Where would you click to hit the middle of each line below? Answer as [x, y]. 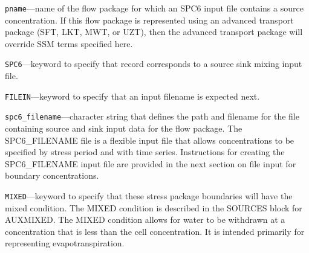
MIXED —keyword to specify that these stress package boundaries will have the [149, 195]
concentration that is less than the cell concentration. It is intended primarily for [155, 231]
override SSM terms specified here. [69, 43]
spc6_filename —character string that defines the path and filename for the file [152, 116]
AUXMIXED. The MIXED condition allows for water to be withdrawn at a [145, 219]
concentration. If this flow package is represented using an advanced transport [149, 20]
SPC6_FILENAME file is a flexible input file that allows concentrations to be [150, 140]
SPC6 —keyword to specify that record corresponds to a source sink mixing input [154, 64]
